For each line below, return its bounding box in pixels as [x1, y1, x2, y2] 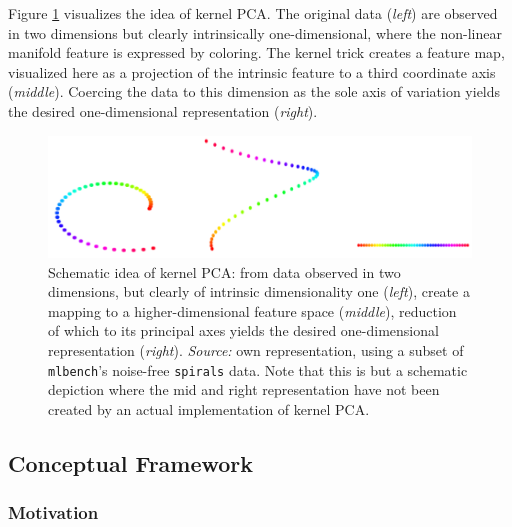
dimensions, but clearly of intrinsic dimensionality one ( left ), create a [48, 281, 470, 302]
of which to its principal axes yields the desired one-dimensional [48, 320, 439, 341]
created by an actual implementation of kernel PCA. [48, 398, 370, 419]
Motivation [8, 500, 99, 525]
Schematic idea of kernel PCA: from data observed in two [48, 261, 401, 282]
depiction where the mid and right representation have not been [48, 379, 440, 400]
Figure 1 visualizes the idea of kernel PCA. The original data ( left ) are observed [8, 3, 498, 23]
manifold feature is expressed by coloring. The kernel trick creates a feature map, [8, 42, 505, 63]
